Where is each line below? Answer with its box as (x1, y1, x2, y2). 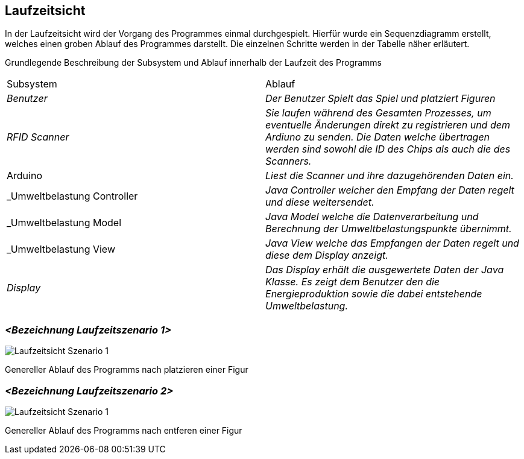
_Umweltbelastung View (7, 243, 115, 256)
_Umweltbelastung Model (7, 217, 121, 229)
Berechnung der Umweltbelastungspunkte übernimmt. (265, 223, 512, 235)
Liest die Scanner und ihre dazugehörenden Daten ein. (265, 169, 514, 182)
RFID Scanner (7, 131, 69, 144)
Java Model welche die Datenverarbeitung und (265, 211, 479, 223)
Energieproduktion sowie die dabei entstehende (265, 288, 482, 300)
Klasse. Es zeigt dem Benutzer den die (265, 276, 440, 288)
